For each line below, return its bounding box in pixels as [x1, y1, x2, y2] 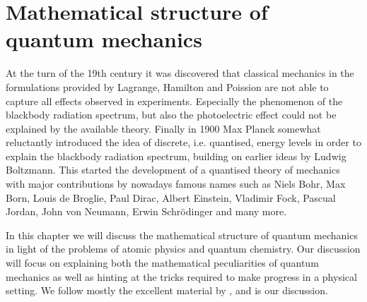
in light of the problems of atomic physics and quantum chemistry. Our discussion [6, 241, 361, 256]
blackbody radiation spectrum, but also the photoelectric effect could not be [6, 107, 337, 122]
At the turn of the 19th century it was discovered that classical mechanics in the [6, 66, 354, 80]
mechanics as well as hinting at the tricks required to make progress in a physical [6, 269, 357, 284]
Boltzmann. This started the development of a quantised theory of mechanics [6, 162, 340, 177]
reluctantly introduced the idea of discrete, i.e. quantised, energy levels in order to [6, 135, 361, 150]
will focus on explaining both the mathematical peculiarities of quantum [6, 255, 319, 270]
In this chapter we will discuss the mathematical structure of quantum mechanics [6, 227, 358, 242]
